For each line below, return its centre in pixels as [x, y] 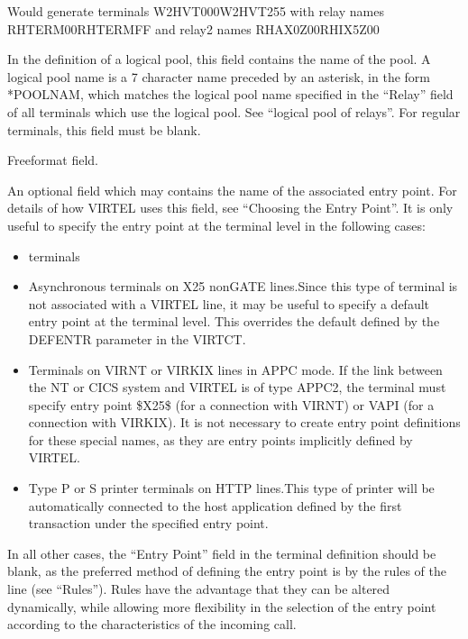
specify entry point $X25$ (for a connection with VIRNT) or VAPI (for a [231, 404]
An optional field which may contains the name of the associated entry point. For [232, 190]
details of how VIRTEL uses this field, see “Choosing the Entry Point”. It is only [230, 208]
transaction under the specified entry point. [148, 523]
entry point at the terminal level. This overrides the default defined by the [234, 321]
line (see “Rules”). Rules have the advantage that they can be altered [199, 589]
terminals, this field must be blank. [104, 129]
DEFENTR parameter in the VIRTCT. [137, 338]
